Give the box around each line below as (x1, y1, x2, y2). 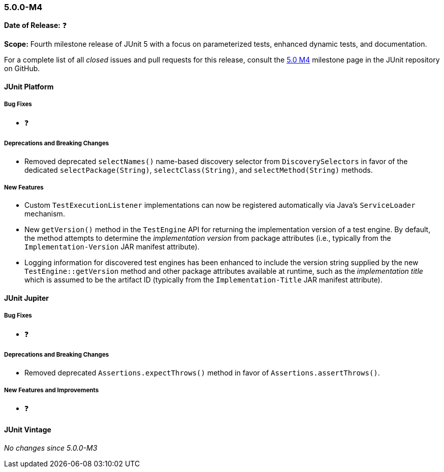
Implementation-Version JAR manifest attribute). (24, 242, 200, 251)
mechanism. (24, 209, 65, 218)
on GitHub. (4, 64, 40, 73)
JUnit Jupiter (4, 293, 49, 302)
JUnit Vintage (4, 425, 51, 434)
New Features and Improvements (4, 386, 99, 394)
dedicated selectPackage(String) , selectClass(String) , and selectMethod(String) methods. (24, 165, 373, 174)
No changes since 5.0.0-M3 (4, 443, 98, 452)
